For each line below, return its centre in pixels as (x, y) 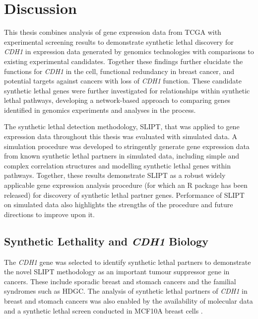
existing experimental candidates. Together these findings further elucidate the (124, 61)
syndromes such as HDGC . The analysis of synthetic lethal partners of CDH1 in (126, 291)
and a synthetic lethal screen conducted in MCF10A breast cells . (103, 310)
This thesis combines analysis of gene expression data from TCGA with (113, 32)
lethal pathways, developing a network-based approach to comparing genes (117, 100)
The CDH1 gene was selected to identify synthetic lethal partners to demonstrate (128, 262)
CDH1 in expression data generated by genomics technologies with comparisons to (129, 51)
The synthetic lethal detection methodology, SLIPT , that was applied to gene (122, 126)
